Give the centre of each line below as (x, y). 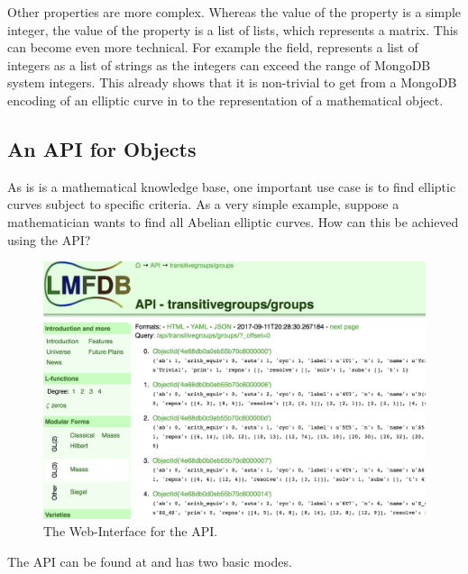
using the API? (49, 239)
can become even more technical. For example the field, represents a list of (213, 47)
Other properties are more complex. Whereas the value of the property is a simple (234, 12)
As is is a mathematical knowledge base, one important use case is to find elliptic (232, 186)
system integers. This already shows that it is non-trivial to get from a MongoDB (232, 82)
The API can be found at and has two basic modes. (150, 562)
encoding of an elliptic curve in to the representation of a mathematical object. (225, 100)
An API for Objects (102, 148)
